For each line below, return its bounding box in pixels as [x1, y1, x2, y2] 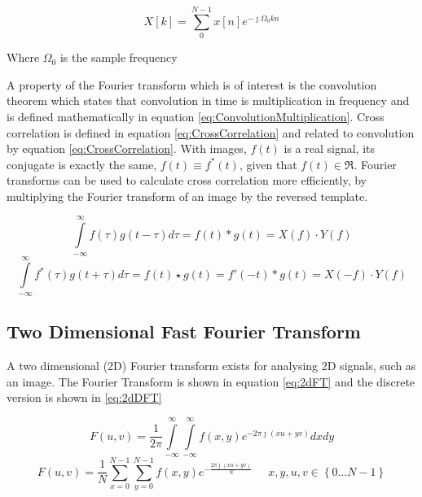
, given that [239, 155, 297, 172]
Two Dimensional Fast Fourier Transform [7, 319, 361, 344]
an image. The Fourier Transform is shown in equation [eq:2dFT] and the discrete [7, 373, 415, 390]
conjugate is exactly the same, [7, 155, 157, 172]
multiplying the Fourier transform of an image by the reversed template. [7, 187, 368, 204]
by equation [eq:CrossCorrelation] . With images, [7, 140, 247, 157]
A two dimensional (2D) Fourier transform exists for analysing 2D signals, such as [7, 357, 416, 374]
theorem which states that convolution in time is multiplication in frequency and [7, 92, 410, 109]
